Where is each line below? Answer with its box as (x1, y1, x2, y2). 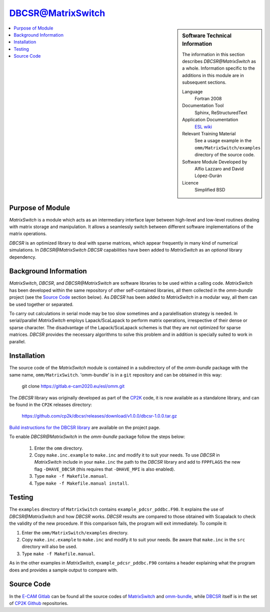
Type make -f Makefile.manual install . (34, 480, 129, 486)
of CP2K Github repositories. (9, 600, 68, 606)
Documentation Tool (182, 103, 224, 109)
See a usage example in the (194, 138, 252, 144)
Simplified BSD (194, 187, 225, 193)
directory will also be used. (21, 544, 77, 550)
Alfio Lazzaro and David (194, 165, 244, 171)
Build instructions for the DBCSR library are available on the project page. (9, 424, 160, 431)
